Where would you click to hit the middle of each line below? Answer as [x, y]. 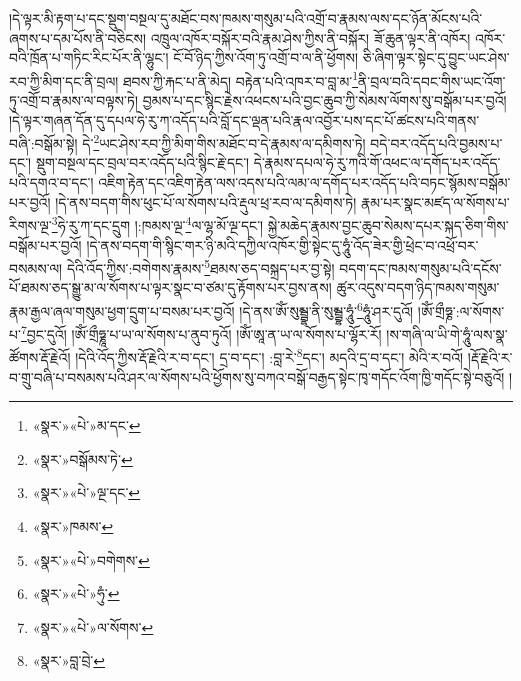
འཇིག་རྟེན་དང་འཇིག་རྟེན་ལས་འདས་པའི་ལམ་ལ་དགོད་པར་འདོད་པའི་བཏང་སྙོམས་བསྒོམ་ [304, 182]
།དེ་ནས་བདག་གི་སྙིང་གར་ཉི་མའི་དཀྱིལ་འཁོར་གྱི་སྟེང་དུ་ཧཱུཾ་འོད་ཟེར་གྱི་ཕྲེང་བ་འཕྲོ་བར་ [282, 244]
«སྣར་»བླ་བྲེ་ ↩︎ [69, 660]
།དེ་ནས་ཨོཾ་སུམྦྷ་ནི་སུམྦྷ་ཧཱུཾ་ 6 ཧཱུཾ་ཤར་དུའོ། [326, 309]
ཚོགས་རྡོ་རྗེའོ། [40, 357]
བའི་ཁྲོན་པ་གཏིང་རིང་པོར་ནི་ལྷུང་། [89, 57]
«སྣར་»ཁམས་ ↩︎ [73, 526]
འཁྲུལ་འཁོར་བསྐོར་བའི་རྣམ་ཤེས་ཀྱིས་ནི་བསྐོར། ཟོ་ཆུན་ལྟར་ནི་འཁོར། [310, 37]
